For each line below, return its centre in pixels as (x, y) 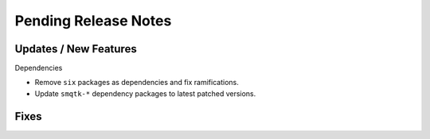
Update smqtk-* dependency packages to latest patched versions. (145, 93)
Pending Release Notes (93, 21)
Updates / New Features (76, 49)
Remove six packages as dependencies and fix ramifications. (137, 83)
